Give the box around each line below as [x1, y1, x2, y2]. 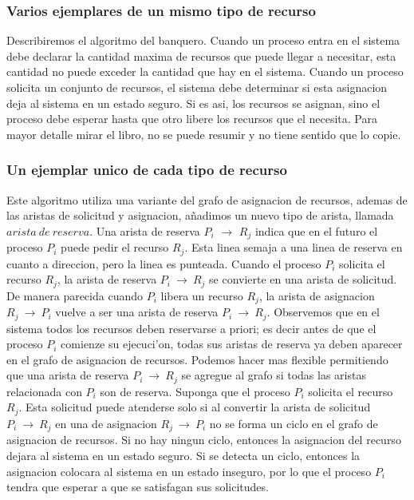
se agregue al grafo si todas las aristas [181, 367, 366, 383]
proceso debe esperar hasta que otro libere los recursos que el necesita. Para [6, 110, 377, 127]
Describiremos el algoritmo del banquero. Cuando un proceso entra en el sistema [6, 32, 400, 49]
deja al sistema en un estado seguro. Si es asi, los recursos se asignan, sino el [6, 94, 380, 111]
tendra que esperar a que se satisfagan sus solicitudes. [6, 478, 269, 495]
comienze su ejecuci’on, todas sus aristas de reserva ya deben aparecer [61, 335, 403, 352]
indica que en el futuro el [254, 222, 378, 239]
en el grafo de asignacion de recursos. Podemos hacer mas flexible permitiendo [6, 351, 388, 367]
